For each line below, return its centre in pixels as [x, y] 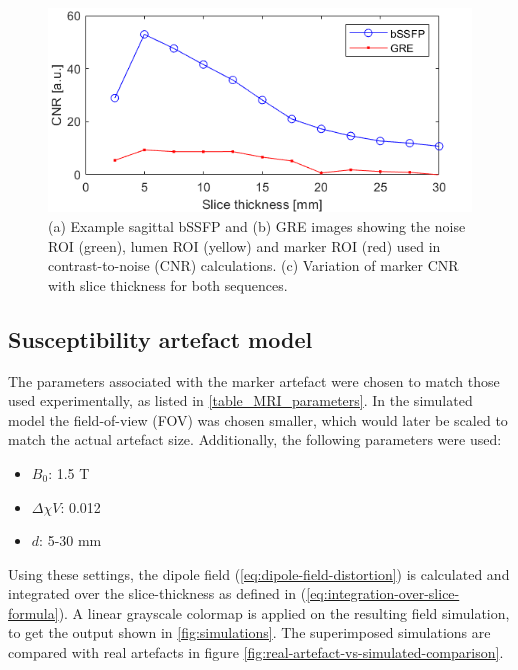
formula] [33, 612]
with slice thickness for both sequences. [168, 284]
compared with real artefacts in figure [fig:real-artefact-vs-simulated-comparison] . [256, 652]
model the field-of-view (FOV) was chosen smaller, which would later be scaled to [258, 419]
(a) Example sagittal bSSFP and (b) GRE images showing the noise [257, 225]
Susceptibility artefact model [160, 338]
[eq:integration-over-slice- [383, 593]
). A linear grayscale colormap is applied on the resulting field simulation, [284, 612]
